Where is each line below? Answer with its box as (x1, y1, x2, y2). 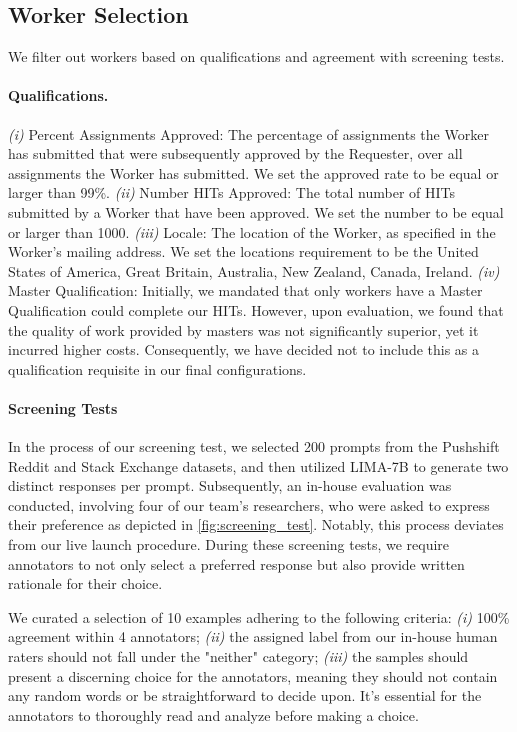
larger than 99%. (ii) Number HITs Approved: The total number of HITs (8, 182, 456, 203)
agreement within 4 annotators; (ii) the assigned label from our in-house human (8, 626, 498, 647)
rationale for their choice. (8, 573, 163, 594)
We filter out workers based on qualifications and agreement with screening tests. (8, 46, 505, 67)
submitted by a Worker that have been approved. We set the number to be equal (8, 201, 504, 222)
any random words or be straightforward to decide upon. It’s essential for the (8, 685, 482, 706)
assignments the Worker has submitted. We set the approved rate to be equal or (8, 162, 499, 183)
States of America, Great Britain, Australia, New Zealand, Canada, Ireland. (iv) (8, 260, 500, 281)
